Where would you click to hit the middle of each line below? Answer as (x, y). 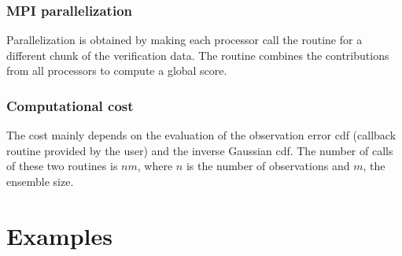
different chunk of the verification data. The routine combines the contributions (198, 55)
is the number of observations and (268, 166)
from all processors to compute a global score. (117, 70)
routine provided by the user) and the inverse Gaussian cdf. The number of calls (200, 150)
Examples (59, 235)
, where (155, 166)
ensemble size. (40, 181)
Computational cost (70, 105)
